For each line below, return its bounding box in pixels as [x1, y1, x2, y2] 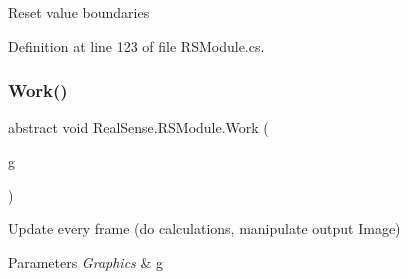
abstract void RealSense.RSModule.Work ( [8, 117, 269, 138]
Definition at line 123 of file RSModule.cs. [8, 35, 265, 56]
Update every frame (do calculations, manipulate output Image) [8, 218, 401, 239]
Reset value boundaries [8, 2, 150, 22]
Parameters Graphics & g [8, 251, 164, 272]
